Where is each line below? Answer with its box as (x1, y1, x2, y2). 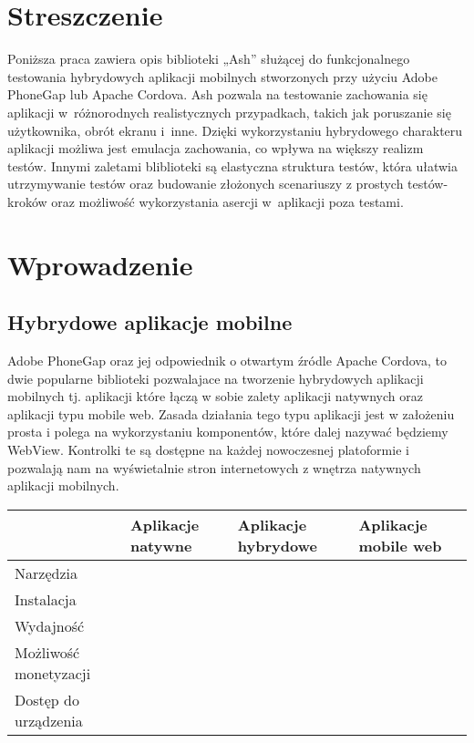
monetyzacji (15, 662, 91, 684)
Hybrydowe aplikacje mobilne (7, 308, 293, 336)
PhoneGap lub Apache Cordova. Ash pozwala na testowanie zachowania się (7, 85, 428, 104)
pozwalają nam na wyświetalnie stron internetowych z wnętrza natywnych (7, 458, 421, 477)
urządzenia (15, 709, 83, 731)
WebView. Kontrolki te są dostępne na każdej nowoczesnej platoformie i (7, 440, 409, 459)
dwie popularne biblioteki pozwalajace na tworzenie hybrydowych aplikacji (7, 368, 424, 387)
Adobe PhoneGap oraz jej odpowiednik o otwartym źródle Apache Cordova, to (7, 351, 447, 370)
